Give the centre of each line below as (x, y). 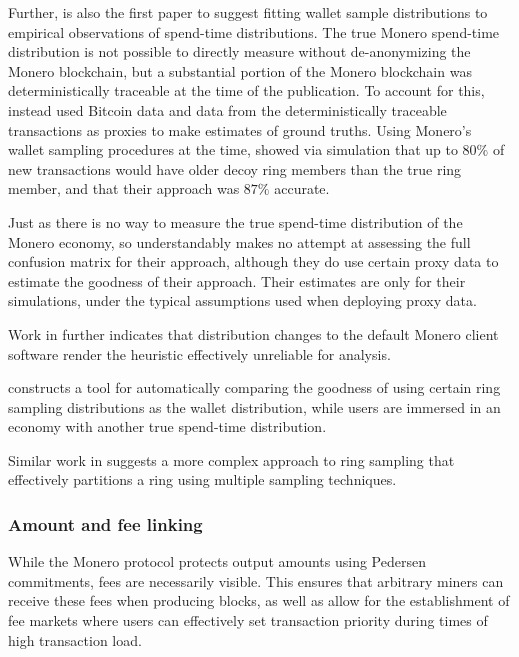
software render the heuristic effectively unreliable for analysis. (199, 353)
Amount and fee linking (105, 523)
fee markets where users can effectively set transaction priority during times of (248, 620)
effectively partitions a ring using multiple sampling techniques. (202, 479)
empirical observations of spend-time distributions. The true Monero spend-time (254, 31)
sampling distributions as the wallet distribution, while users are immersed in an (254, 406)
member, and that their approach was (124, 188)
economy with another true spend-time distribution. (167, 426)
